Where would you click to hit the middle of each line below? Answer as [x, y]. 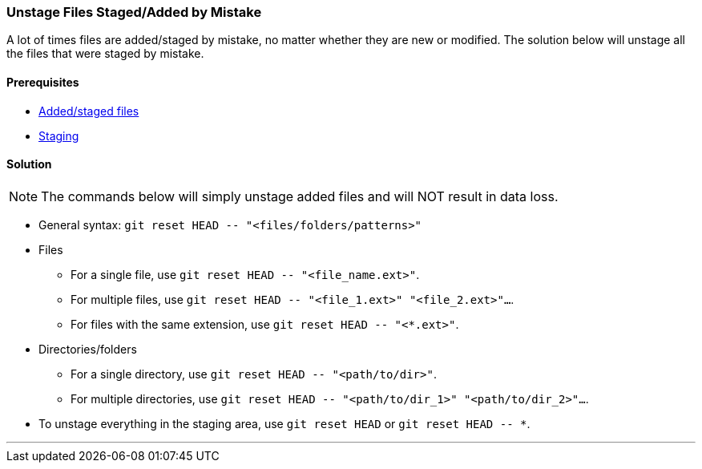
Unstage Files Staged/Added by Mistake [134, 12]
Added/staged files [89, 111]
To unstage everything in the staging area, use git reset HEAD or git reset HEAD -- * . [284, 423]
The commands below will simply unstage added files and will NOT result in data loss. [300, 196]
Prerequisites [43, 82]
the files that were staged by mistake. [105, 54]
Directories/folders [88, 349]
